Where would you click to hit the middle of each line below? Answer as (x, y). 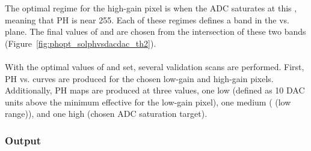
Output (23, 140)
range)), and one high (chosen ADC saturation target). (106, 114)
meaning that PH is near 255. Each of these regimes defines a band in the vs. (147, 19)
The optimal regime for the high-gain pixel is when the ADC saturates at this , (151, 8)
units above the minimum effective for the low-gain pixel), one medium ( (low (148, 102)
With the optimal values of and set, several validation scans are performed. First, (155, 66)
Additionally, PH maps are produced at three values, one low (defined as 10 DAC (155, 90)
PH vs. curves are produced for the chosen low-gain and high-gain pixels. (139, 78)
